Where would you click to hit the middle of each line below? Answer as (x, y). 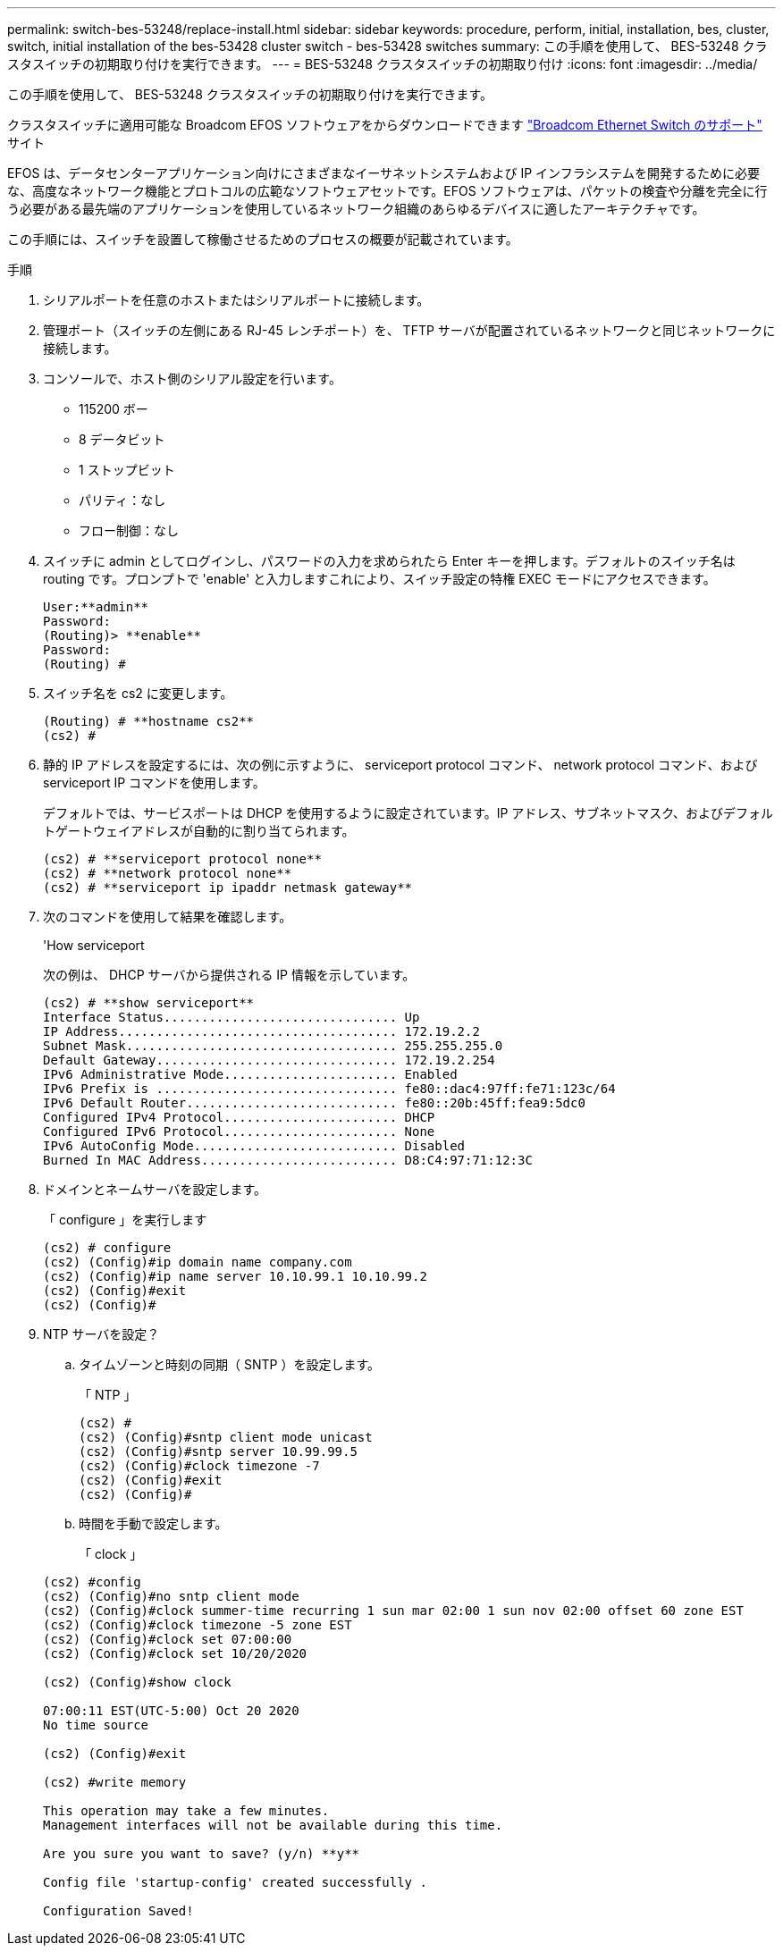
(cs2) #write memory (115, 1782)
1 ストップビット (127, 470)
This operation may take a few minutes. (186, 1811)
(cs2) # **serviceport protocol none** (182, 859)
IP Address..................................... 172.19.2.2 (261, 1031)
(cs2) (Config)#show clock (137, 1682)
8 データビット (122, 439)
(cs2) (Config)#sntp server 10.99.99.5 (218, 1451)
